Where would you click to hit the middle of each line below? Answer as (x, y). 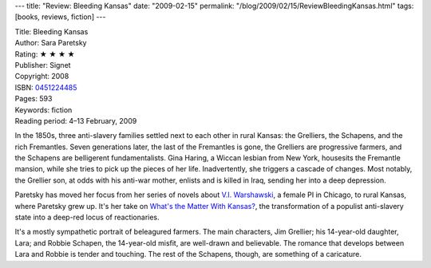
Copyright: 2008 (42, 77)
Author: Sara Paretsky (51, 43)
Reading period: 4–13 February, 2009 (76, 120)
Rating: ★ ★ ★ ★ (45, 54)
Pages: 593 (34, 99)
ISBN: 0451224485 (46, 87)
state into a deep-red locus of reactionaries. (87, 217)
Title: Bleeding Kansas (51, 31)
